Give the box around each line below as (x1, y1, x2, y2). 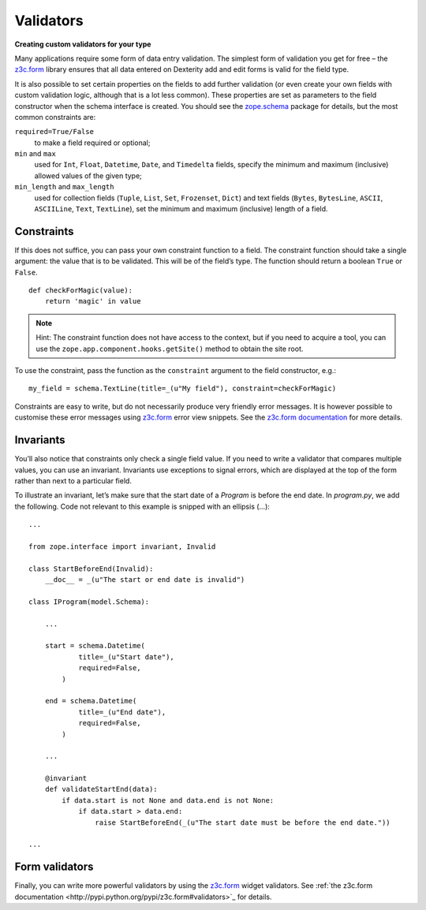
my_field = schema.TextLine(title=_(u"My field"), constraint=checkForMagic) (28, 384, 337, 393)
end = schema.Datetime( (44, 696, 137, 706)
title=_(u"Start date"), (78, 652, 175, 662)
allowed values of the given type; (34, 170, 142, 181)
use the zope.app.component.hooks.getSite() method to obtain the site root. (35, 344, 304, 353)
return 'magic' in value (44, 296, 141, 306)
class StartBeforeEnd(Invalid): (28, 564, 154, 573)
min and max (14, 149, 57, 159)
